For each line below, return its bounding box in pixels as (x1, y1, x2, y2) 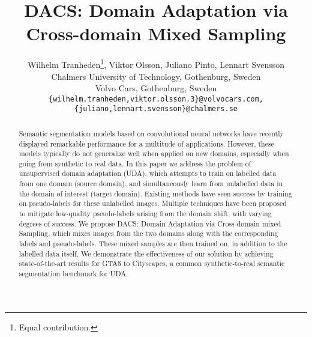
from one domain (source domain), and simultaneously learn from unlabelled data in (19, 178, 283, 189)
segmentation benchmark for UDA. (19, 269, 128, 279)
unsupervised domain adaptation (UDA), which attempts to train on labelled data (19, 168, 277, 178)
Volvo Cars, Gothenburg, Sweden (95, 82, 217, 94)
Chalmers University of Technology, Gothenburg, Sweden (51, 70, 261, 82)
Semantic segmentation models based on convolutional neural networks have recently (19, 128, 284, 138)
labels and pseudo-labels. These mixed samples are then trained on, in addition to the (19, 238, 287, 249)
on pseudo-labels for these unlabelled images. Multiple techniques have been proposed (19, 198, 287, 208)
